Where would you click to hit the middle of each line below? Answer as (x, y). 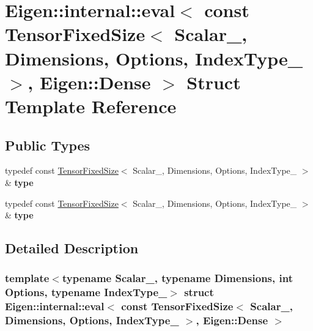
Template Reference (91, 106)
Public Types (48, 145)
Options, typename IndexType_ (86, 292)
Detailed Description (72, 248)
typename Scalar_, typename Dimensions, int (177, 278)
